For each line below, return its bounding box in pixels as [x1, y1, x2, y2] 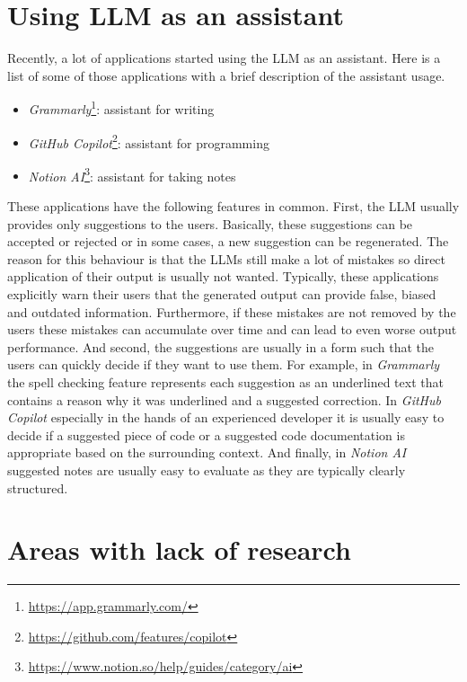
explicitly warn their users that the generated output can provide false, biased [7, 285, 436, 304]
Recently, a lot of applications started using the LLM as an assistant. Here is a [7, 49, 441, 67]
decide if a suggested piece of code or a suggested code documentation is [7, 425, 405, 444]
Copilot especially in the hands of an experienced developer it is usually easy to [7, 408, 445, 427]
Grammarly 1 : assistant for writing [28, 97, 215, 118]
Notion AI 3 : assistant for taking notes [28, 164, 236, 185]
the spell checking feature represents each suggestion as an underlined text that [7, 373, 444, 391]
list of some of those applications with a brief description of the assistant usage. [7, 66, 445, 84]
